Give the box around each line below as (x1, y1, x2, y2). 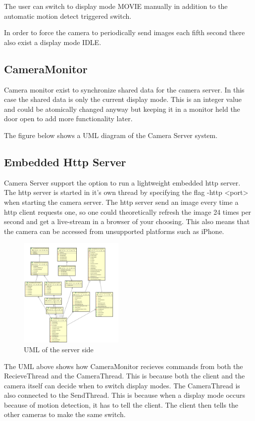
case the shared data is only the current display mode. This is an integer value (4, 94, 242, 104)
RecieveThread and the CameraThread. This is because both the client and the (4, 371, 245, 381)
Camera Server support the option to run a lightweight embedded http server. (4, 177, 241, 187)
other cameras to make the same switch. (4, 409, 126, 420)
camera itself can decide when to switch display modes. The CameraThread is (4, 380, 240, 390)
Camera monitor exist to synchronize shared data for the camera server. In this (4, 84, 245, 94)
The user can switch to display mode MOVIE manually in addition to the (4, 1, 228, 11)
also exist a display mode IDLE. (4, 37, 102, 47)
